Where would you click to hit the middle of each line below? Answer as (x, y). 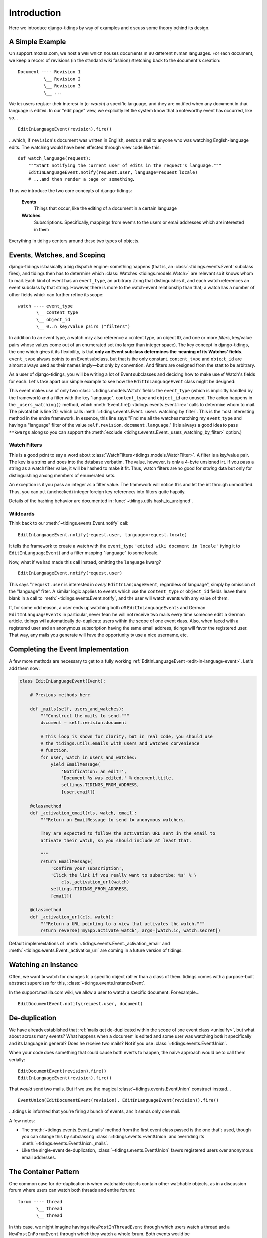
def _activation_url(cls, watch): (72, 917)
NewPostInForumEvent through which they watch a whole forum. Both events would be (100, 1234)
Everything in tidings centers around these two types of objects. (74, 241)
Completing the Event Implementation (69, 649)
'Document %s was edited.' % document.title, (117, 778)
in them (42, 229)
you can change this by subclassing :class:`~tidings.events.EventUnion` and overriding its (113, 1136)
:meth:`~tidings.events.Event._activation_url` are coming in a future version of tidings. (96, 950)
